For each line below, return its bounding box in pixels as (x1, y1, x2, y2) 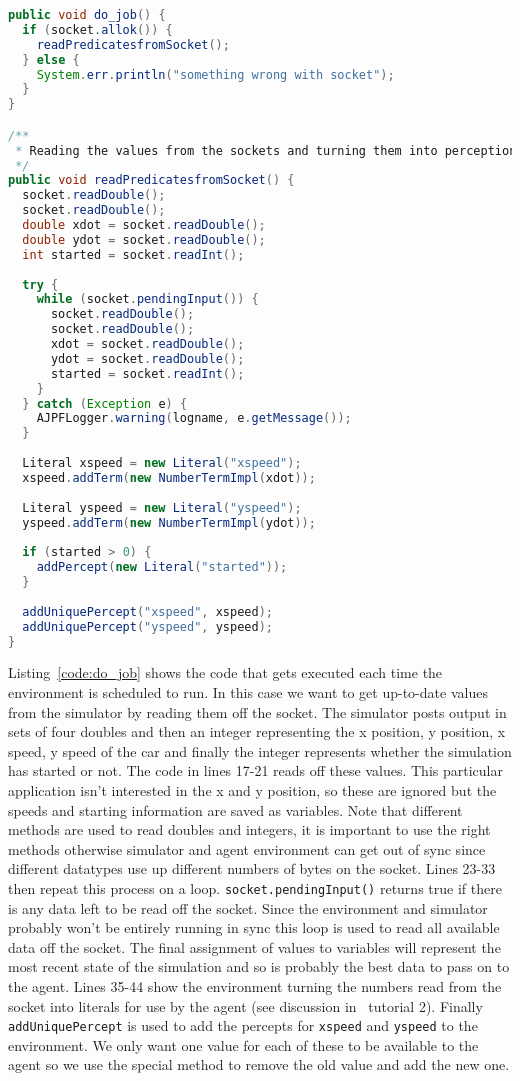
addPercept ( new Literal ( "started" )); (36, 560, 288, 575)
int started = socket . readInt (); (22, 247, 245, 262)
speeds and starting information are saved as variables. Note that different (8, 799, 463, 820)
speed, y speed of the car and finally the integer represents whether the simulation (8, 740, 512, 761)
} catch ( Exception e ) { (22, 396, 188, 411)
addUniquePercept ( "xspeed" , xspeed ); (22, 604, 273, 619)
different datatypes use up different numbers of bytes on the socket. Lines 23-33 (8, 858, 496, 879)
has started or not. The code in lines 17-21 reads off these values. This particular (8, 760, 503, 781)
